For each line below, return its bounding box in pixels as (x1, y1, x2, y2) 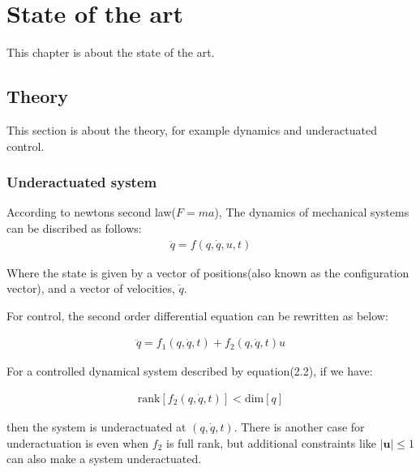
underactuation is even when (6, 434, 149, 451)
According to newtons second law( (6, 204, 177, 221)
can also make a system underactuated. (6, 450, 202, 467)
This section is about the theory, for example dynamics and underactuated (6, 121, 378, 138)
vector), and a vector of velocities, (6, 280, 175, 297)
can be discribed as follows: (6, 219, 142, 236)
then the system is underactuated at (6, 418, 186, 435)
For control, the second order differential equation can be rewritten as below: (6, 307, 388, 324)
